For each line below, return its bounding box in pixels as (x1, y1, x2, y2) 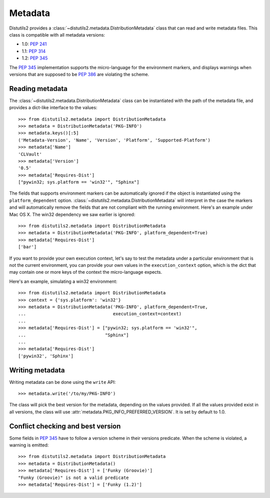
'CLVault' (18, 151, 42, 157)
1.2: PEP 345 (21, 55, 48, 61)
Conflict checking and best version (9, 422, 121, 430)
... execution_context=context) (18, 311, 182, 317)
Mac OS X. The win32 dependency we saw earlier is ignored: (9, 211, 135, 217)
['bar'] (18, 244, 37, 250)
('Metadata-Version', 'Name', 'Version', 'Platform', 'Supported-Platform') (18, 137, 211, 143)
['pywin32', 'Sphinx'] (18, 353, 74, 359)
